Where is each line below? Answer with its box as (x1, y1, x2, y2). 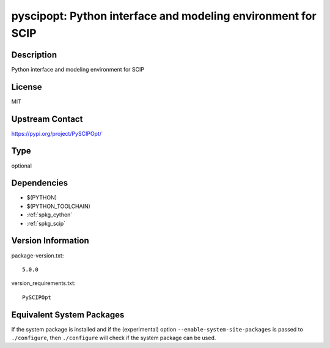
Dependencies (11, 178, 68, 188)
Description (11, 50, 57, 60)
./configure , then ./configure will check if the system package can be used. (11, 334, 216, 342)
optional (11, 162, 32, 169)
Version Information (11, 235, 89, 246)
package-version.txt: (11, 251, 64, 259)
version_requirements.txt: (11, 280, 76, 287)
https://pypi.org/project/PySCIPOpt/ (11, 130, 102, 137)
